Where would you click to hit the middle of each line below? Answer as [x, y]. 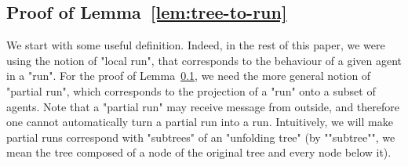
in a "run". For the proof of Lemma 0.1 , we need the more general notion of [189, 76]
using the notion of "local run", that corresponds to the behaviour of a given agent [204, 60]
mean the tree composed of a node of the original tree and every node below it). [199, 152]
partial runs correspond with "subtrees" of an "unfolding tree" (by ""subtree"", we [201, 137]
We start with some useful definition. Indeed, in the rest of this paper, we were [196, 45]
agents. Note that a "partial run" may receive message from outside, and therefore [203, 106]
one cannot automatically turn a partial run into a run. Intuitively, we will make [200, 122]
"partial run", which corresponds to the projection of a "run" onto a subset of [191, 90]
